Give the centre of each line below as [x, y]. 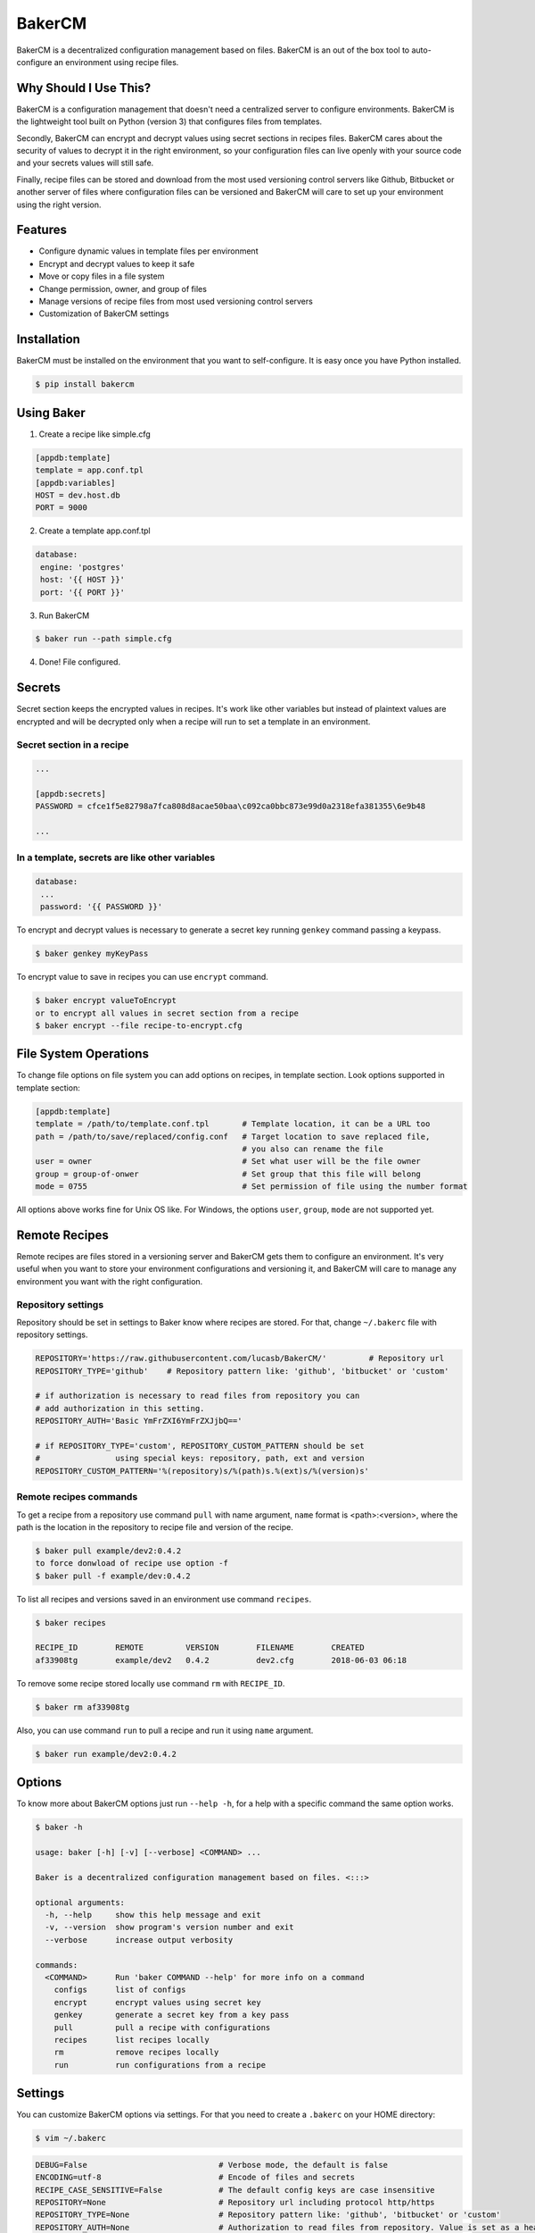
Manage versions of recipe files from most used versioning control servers [176, 301]
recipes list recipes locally [132, 2040]
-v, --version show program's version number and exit [169, 1928]
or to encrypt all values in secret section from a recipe [167, 1013]
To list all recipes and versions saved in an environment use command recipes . [164, 1599]
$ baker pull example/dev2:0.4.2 [108, 1551]
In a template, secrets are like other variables [116, 857]
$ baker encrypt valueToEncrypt [106, 1001]
